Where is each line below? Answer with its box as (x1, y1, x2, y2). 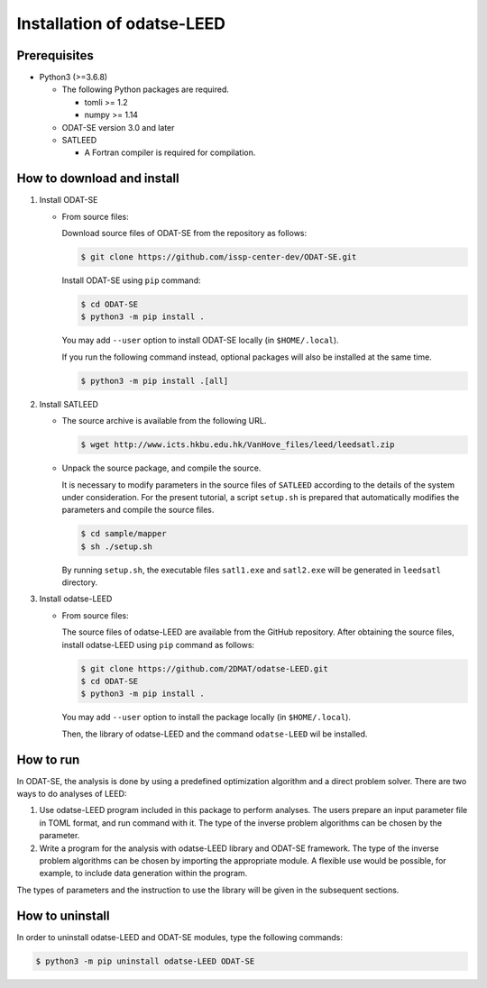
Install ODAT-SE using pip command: (61, 275, 201, 286)
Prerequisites (16, 48, 94, 63)
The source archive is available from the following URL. (61, 416, 267, 426)
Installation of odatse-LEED (16, 14, 225, 33)
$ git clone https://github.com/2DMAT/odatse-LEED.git (80, 663, 328, 673)
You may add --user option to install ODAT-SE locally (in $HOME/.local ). (61, 334, 339, 346)
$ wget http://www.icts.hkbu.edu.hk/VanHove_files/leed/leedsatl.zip (80, 440, 395, 450)
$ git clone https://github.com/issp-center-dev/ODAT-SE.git (80, 252, 357, 262)
